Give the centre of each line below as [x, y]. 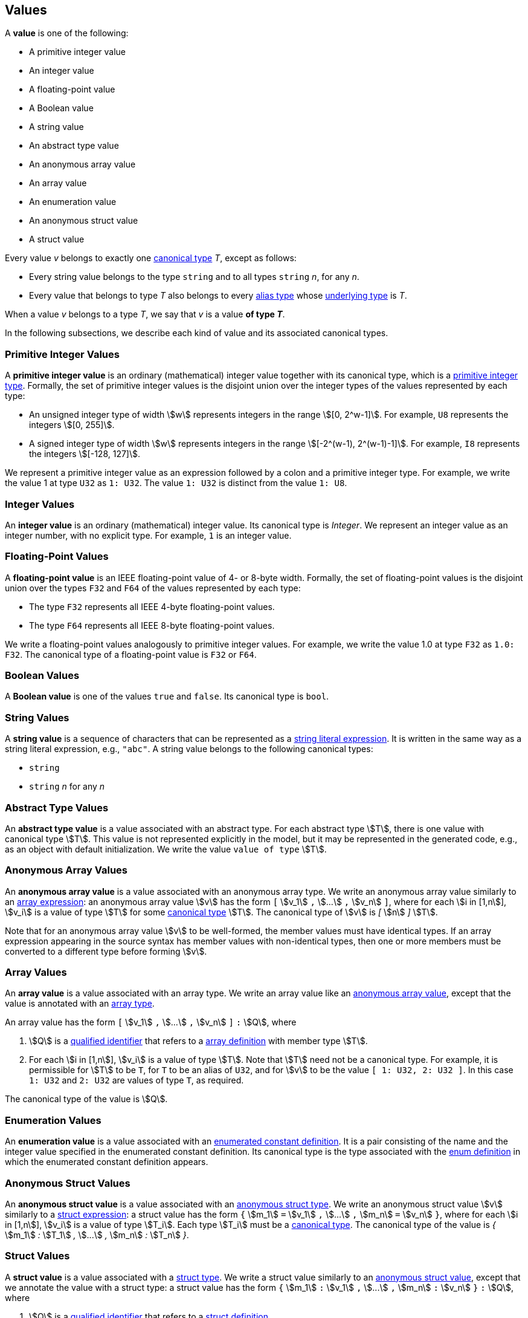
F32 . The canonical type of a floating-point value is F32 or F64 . [131, 654]
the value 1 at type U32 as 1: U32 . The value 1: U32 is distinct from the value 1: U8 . [176, 483]
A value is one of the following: [67, 33]
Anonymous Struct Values [68, 1183]
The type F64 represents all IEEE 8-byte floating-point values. [152, 625]
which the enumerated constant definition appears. [107, 1162]
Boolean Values [42, 676]
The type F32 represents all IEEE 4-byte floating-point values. [152, 606]
